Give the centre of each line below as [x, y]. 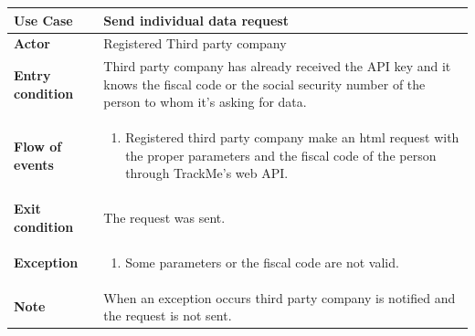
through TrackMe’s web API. [207, 173]
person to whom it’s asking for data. [205, 102]
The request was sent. [164, 218]
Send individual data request [196, 20]
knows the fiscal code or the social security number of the [264, 84]
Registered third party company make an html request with [292, 137]
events [34, 164]
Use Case [43, 20]
